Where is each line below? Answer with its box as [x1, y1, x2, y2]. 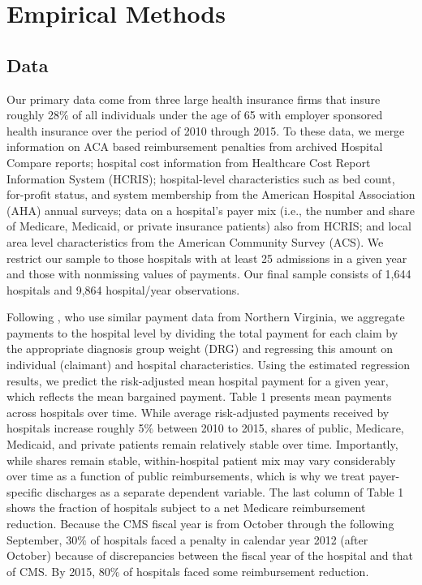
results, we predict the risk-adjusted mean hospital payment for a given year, [6, 372, 389, 389]
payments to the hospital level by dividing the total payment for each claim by [6, 324, 398, 341]
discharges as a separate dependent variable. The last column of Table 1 [45, 483, 404, 500]
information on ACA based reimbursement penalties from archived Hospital [6, 138, 383, 155]
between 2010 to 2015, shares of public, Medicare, [157, 419, 404, 437]
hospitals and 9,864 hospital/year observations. [6, 281, 240, 298]
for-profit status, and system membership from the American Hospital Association [6, 186, 416, 203]
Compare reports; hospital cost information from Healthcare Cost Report [6, 153, 371, 170]
